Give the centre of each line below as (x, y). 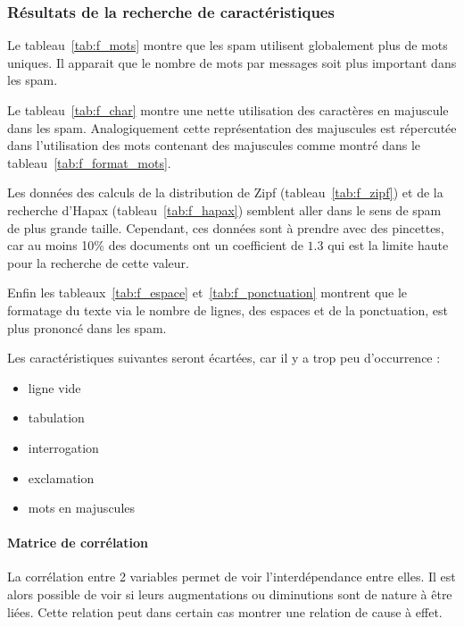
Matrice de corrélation (78, 543)
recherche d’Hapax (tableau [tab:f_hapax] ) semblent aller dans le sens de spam (224, 209)
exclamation (61, 477)
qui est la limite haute (388, 245)
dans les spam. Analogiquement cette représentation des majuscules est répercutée (232, 127)
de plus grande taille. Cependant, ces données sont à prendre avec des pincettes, (226, 227)
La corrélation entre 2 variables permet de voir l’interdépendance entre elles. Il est (232, 577)
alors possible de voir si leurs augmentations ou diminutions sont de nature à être (230, 594)
